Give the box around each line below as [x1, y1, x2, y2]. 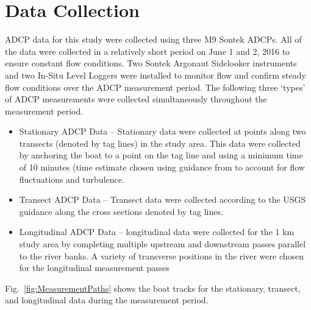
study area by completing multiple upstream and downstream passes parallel [19, 238, 306, 250]
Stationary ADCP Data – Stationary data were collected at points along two [19, 125, 306, 138]
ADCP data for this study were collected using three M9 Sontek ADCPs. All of [5, 33, 302, 46]
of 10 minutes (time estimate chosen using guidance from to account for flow [19, 161, 305, 174]
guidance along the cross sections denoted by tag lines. [19, 205, 223, 217]
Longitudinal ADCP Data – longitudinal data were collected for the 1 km [19, 225, 295, 238]
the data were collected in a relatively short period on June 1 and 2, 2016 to [5, 44, 290, 57]
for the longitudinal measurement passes [19, 261, 170, 274]
